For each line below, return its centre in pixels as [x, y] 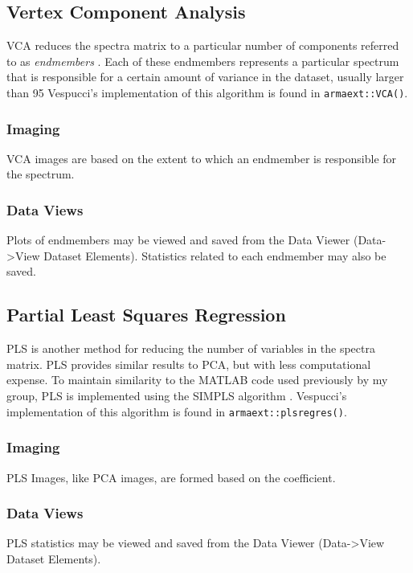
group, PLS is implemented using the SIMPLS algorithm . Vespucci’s [177, 396]
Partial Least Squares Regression [146, 315]
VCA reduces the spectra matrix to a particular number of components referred [203, 45]
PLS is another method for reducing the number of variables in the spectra [191, 348]
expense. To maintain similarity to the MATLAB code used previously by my [197, 380]
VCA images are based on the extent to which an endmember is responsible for [202, 158]
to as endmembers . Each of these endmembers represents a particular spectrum [203, 61]
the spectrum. [41, 174]
